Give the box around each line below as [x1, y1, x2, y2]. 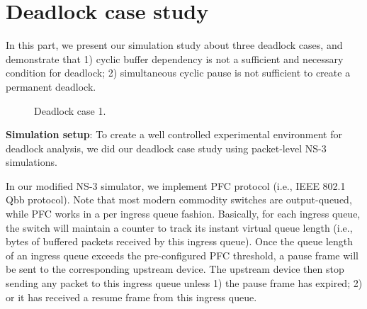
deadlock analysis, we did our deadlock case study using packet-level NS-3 [6, 140, 327, 155]
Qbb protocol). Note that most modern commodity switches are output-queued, [6, 192, 352, 207]
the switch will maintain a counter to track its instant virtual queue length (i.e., [6, 220, 353, 235]
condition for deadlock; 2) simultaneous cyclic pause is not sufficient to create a [6, 65, 351, 80]
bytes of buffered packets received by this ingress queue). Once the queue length [6, 234, 354, 249]
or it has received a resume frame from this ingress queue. [6, 289, 257, 304]
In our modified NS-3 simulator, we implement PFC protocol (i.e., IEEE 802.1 [6, 178, 346, 193]
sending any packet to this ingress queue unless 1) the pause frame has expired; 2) [6, 276, 363, 291]
